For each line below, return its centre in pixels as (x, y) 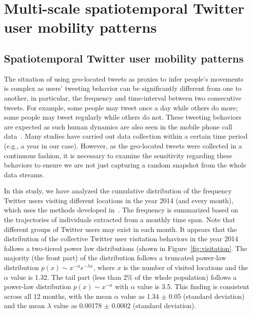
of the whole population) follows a (186, 277)
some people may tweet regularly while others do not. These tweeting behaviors (123, 117)
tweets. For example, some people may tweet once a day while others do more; (121, 107)
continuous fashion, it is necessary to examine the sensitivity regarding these (118, 155)
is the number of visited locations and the (186, 267)
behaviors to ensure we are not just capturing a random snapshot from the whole (125, 165)
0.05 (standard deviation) (207, 296)
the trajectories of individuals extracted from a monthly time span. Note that (120, 220)
